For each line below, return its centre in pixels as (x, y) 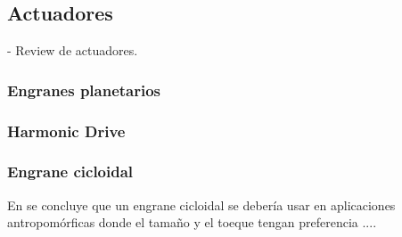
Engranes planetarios (84, 90)
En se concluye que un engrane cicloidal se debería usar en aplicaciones (201, 204)
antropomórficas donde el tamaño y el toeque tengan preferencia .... (192, 222)
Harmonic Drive (66, 131)
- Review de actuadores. (73, 50)
